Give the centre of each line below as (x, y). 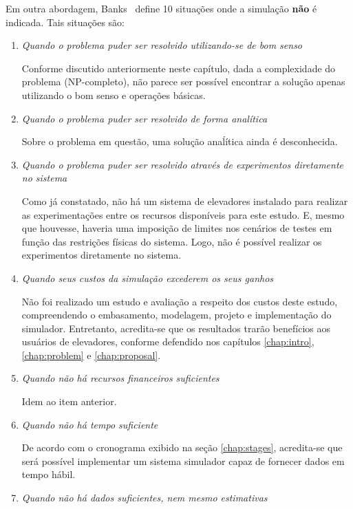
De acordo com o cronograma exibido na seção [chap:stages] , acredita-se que (182, 447)
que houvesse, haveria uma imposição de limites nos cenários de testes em (177, 228)
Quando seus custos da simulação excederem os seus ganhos (148, 278)
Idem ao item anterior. (69, 401)
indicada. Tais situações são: (65, 22)
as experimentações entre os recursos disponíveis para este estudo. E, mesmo (183, 214)
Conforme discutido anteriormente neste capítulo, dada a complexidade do (179, 68)
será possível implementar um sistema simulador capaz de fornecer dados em (183, 461)
